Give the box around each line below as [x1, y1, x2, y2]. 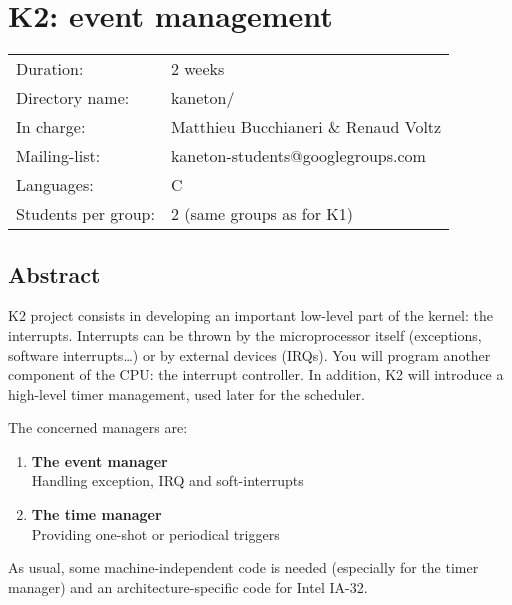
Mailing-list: [16, 144, 101, 168]
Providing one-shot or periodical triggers [31, 523, 280, 544]
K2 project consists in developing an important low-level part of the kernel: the [8, 305, 493, 326]
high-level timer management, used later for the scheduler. [8, 383, 365, 404]
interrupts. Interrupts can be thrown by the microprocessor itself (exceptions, [8, 324, 482, 345]
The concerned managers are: [8, 417, 188, 438]
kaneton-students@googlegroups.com [170, 144, 426, 168]
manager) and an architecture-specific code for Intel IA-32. [8, 576, 368, 597]
